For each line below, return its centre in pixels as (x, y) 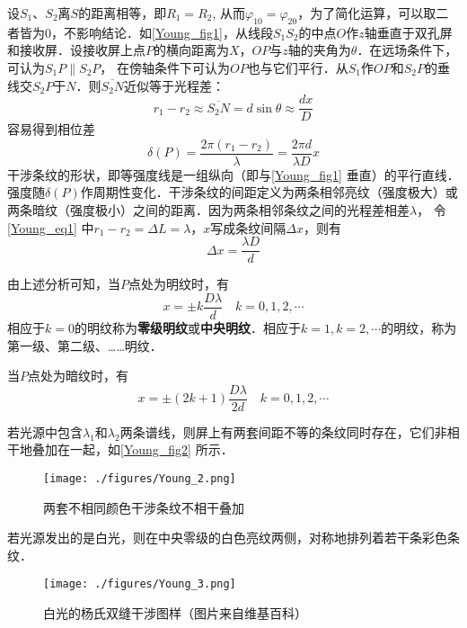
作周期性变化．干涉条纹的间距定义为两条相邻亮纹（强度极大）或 (269, 192)
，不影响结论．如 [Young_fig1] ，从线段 (162, 32)
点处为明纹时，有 (179, 284)
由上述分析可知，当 (64, 284)
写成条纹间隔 (248, 227)
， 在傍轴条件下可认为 (165, 67)
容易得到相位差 (51, 129)
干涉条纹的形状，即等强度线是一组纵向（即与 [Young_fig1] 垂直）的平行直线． (233, 174)
